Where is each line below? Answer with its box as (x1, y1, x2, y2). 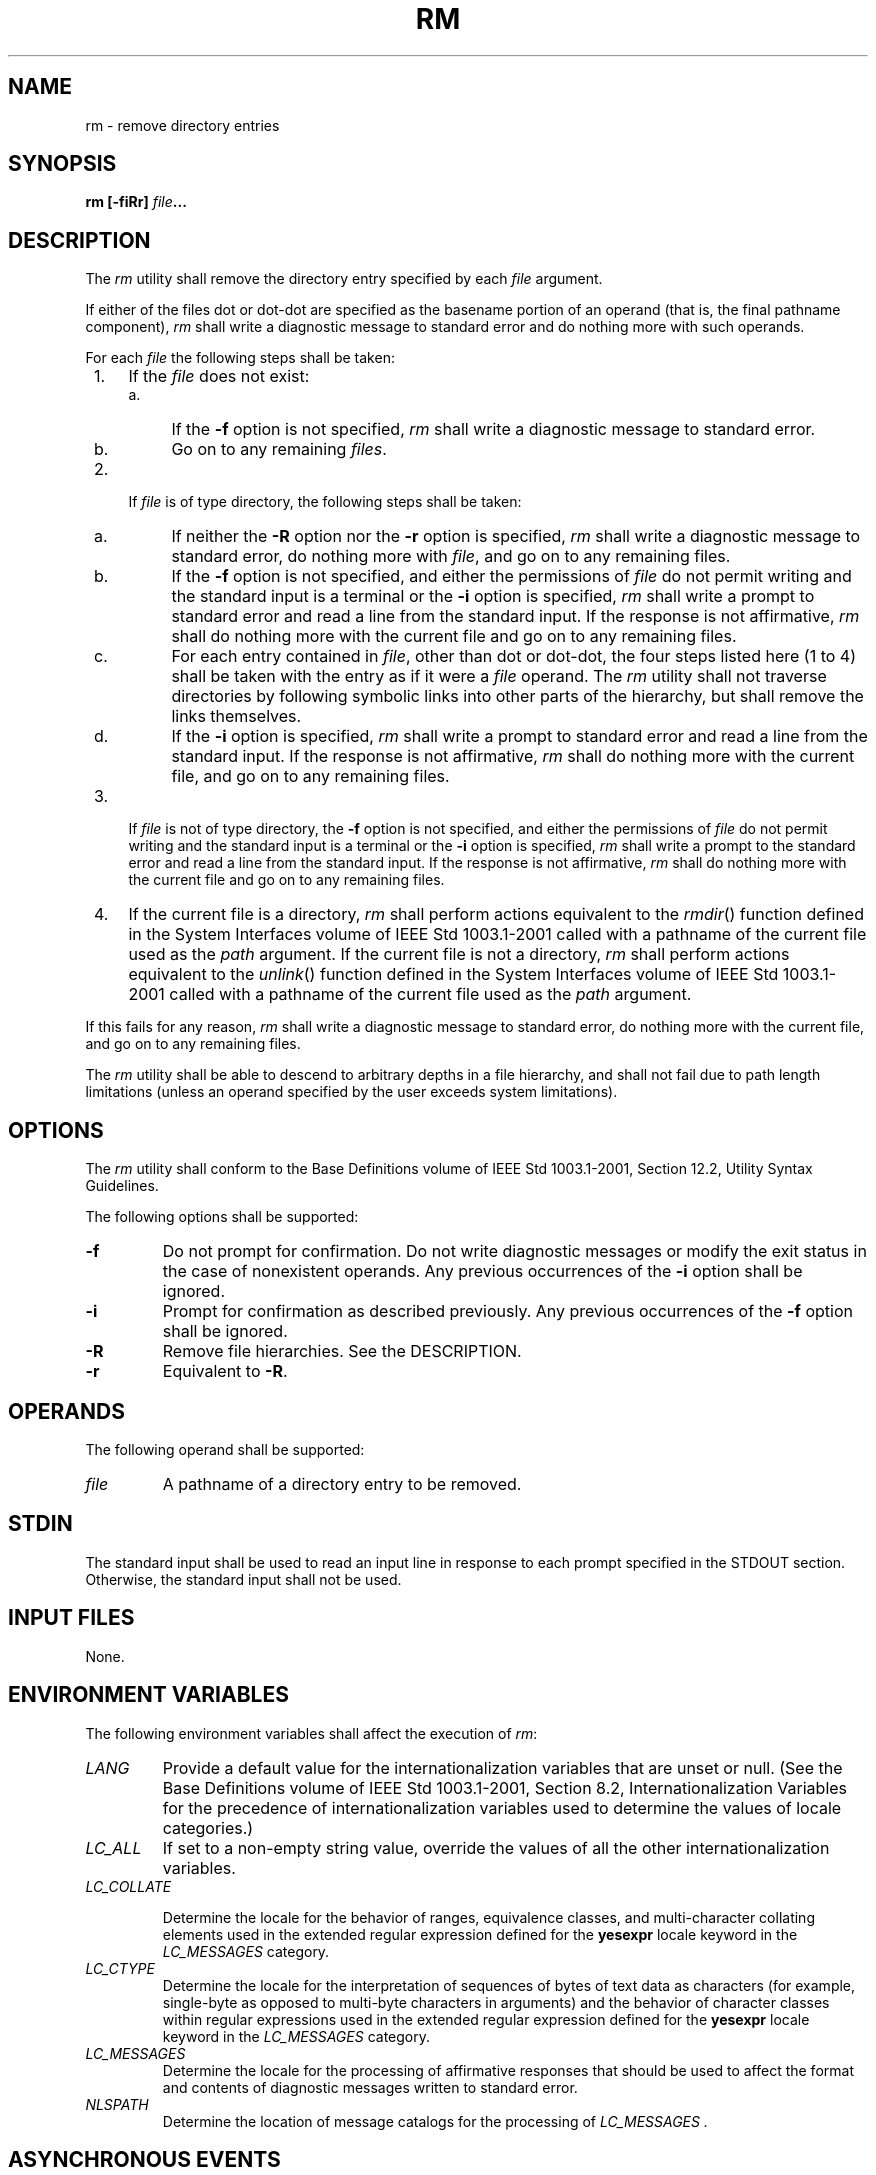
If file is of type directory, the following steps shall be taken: (128, 493, 522, 511)
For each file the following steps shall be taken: (85, 349, 395, 367)
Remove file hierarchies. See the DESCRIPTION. (162, 1341, 522, 1362)
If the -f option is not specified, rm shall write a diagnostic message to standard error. (171, 419, 816, 440)
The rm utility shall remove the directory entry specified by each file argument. (85, 270, 603, 288)
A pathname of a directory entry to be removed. (162, 1473, 522, 1494)
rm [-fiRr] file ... (85, 193, 187, 211)
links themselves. (171, 706, 302, 727)
